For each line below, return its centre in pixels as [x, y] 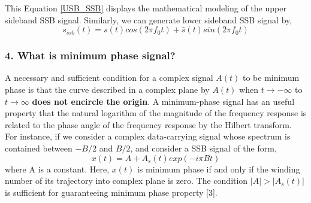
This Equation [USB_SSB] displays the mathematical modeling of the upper [146, 8]
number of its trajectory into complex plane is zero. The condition [126, 181]
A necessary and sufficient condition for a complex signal [109, 78]
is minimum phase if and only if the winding [218, 169]
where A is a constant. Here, [57, 169]
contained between [39, 148]
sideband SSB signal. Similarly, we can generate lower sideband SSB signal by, [149, 19]
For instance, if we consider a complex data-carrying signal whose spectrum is [148, 136]
